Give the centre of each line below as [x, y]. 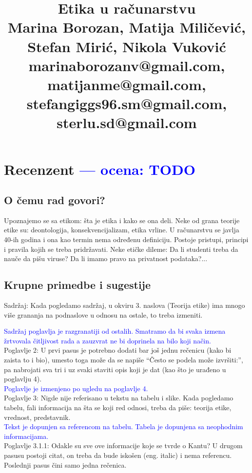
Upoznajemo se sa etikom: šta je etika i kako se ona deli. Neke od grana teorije [122, 220]
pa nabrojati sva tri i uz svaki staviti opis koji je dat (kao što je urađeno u [115, 369]
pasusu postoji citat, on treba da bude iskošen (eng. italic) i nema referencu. [118, 455]
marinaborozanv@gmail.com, [127, 65]
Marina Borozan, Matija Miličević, [127, 27]
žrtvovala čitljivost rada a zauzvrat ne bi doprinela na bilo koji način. [107, 340]
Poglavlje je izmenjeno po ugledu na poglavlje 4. [76, 388]
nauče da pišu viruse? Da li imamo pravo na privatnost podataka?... [106, 258]
